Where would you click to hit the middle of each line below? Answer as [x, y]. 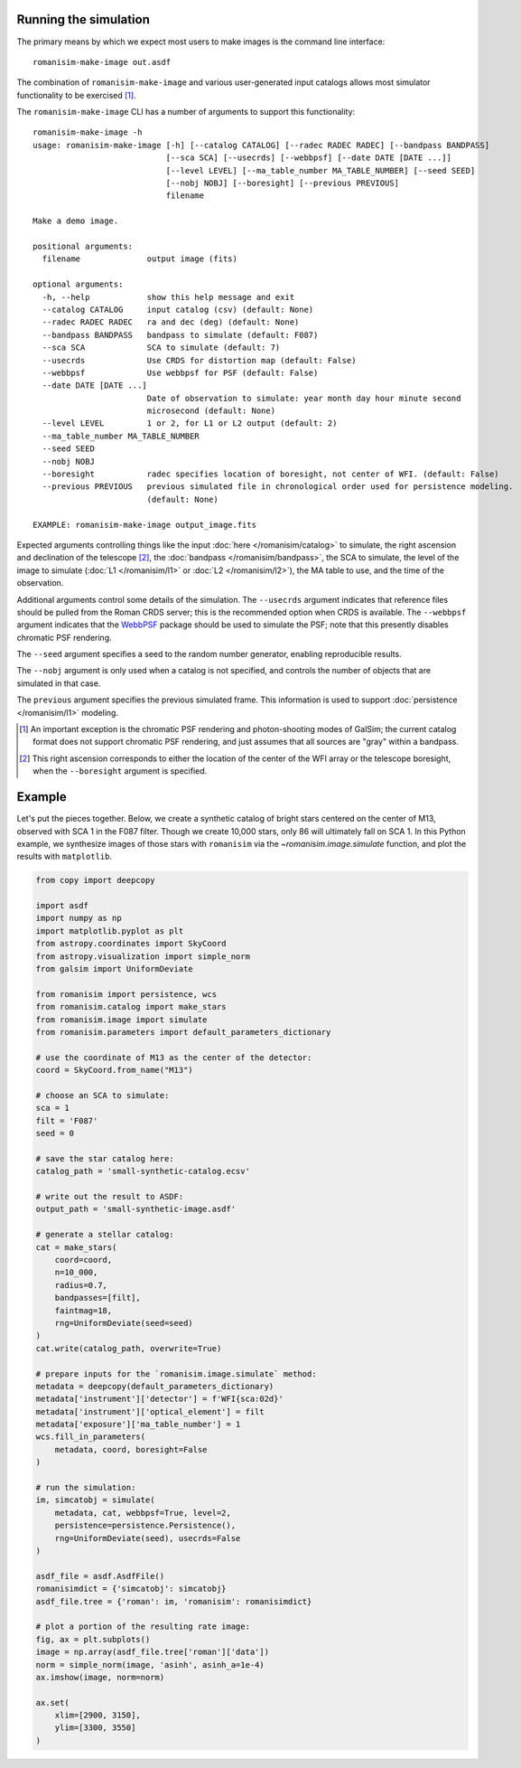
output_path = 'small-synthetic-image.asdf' [136, 1209]
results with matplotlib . [65, 856]
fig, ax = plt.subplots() [93, 1639]
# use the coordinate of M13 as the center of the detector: [174, 1057]
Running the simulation [84, 19]
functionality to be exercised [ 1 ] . [76, 95]
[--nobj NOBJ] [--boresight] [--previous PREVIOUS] [283, 183]
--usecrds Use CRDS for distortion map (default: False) [199, 360]
